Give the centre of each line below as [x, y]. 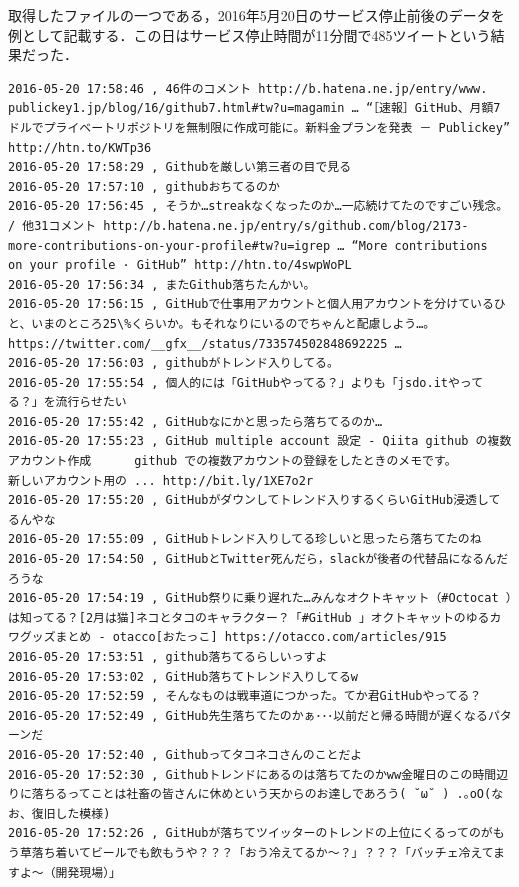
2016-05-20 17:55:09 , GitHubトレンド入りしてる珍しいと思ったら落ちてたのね [245, 539]
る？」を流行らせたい [67, 402]
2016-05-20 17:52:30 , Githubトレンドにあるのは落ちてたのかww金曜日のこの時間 [252, 774]
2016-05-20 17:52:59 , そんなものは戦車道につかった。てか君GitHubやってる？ [245, 696]
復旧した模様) [71, 813]
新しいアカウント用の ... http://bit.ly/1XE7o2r [161, 480]
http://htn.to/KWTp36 [80, 147]
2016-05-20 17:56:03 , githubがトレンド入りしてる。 [173, 363]
